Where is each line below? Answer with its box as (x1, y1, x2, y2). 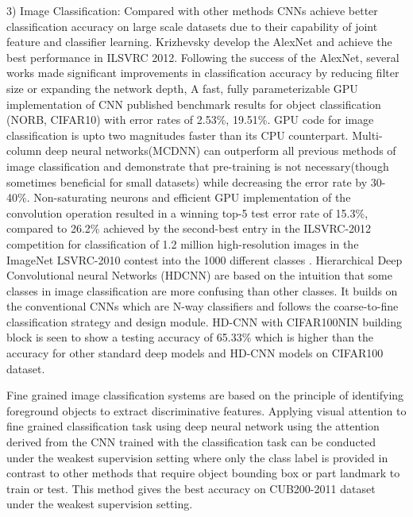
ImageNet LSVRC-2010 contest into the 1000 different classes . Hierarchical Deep (6, 251, 403, 268)
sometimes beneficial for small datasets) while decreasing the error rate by (6, 173, 368, 190)
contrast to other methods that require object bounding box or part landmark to (6, 465, 400, 481)
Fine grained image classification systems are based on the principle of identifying (6, 387, 404, 403)
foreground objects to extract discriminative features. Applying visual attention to (6, 402, 407, 419)
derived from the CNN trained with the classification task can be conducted (6, 434, 376, 450)
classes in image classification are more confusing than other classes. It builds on (6, 282, 398, 299)
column (6, 142, 42, 159)
